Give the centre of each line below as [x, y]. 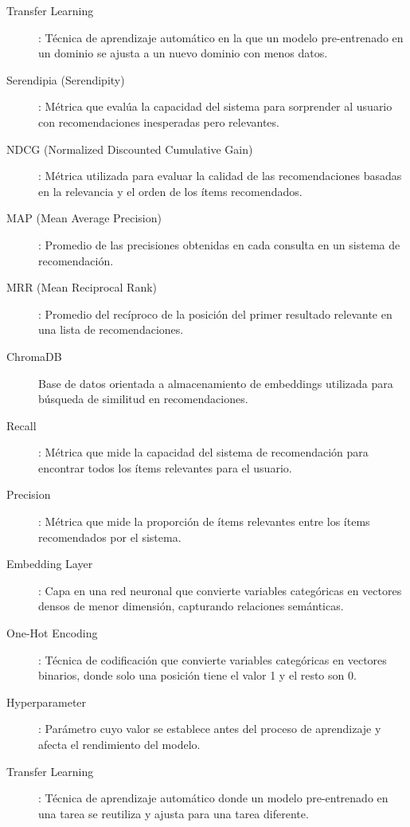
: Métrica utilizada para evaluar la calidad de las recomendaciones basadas [220, 176]
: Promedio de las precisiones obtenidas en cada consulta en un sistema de [219, 244]
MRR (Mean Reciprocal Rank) [82, 287]
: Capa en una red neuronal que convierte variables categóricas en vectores [220, 590]
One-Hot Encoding [52, 633]
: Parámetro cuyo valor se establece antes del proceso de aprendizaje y [210, 729]
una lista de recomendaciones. [111, 329]
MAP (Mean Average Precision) [84, 218]
